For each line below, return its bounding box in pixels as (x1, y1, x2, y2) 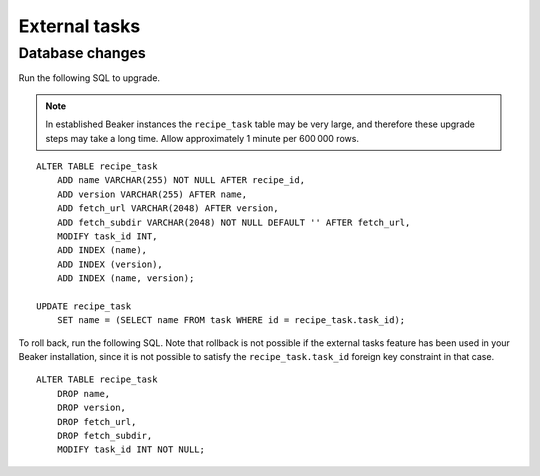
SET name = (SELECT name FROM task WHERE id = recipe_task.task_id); (56, 315, 406, 326)
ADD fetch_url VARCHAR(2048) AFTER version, (56, 203, 279, 214)
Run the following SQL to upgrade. (18, 72, 160, 84)
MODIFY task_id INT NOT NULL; (56, 444, 205, 455)
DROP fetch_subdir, (56, 430, 153, 441)
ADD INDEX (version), (56, 258, 164, 270)
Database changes (18, 44, 147, 62)
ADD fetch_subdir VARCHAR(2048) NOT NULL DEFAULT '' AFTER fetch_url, (56, 216, 411, 228)
